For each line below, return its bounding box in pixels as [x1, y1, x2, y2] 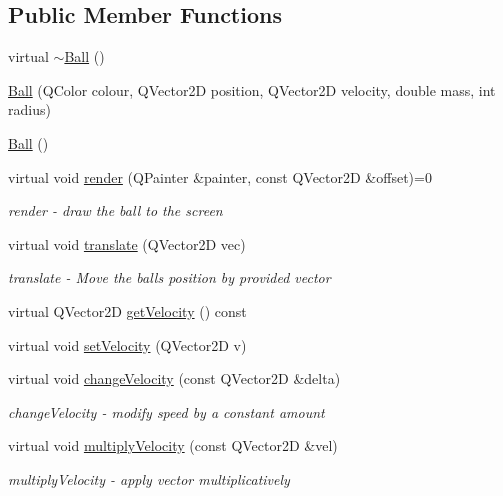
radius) [8, 99, 51, 120]
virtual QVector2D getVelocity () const [8, 300, 247, 321]
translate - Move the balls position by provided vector [8, 267, 331, 288]
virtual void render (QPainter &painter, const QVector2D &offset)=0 [8, 166, 432, 187]
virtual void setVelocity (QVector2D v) [8, 334, 247, 355]
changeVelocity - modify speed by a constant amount [8, 401, 325, 422]
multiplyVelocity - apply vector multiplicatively [8, 468, 290, 489]
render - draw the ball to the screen [8, 200, 223, 221]
